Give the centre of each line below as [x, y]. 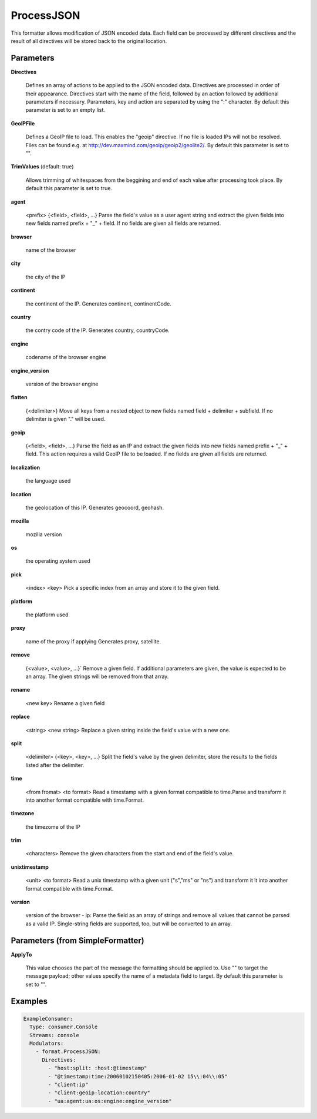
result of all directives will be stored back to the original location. [89, 41]
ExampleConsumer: [48, 1019]
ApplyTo [21, 954]
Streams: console [54, 1035]
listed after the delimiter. [55, 765]
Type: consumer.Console [64, 1027]
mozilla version [44, 534]
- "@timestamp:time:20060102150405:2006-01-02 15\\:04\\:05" [138, 1076]
